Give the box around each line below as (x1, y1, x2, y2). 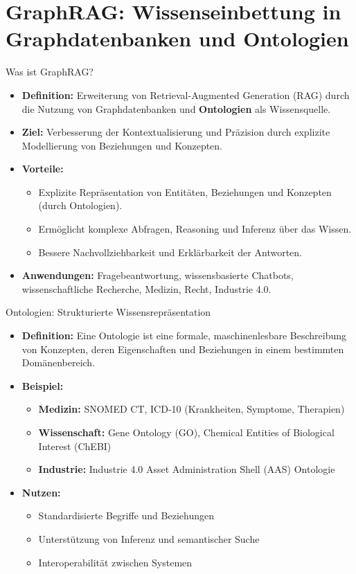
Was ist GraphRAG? (6, 64, 94, 79)
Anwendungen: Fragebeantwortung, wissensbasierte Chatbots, (21, 268, 294, 282)
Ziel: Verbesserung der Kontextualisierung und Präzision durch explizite (21, 125, 330, 139)
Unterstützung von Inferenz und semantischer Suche (38, 531, 260, 546)
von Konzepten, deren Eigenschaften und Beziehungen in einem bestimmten (21, 341, 344, 356)
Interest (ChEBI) (38, 438, 112, 453)
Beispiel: (21, 378, 64, 393)
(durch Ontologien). (38, 198, 123, 213)
